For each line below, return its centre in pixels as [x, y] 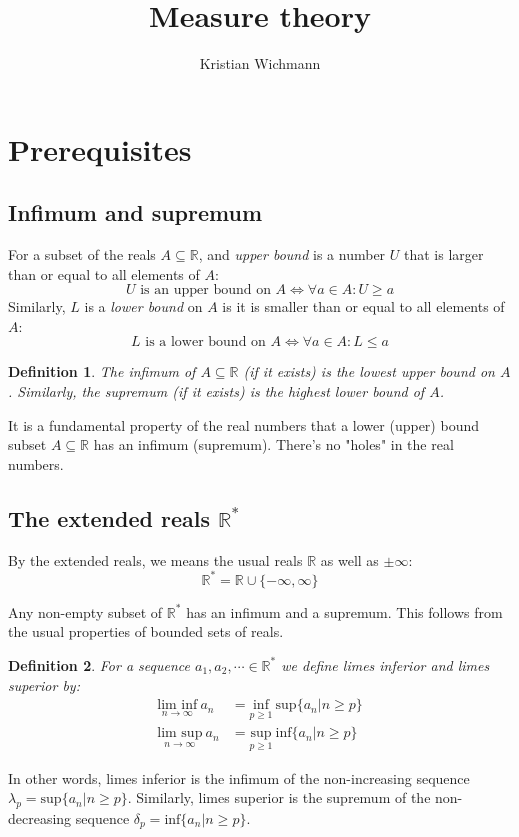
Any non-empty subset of [85, 611]
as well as [349, 559]
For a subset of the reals [82, 254]
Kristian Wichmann [260, 63]
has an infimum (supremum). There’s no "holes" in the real [273, 444]
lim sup [180, 733]
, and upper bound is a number [292, 254]
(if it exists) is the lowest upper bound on [369, 371]
